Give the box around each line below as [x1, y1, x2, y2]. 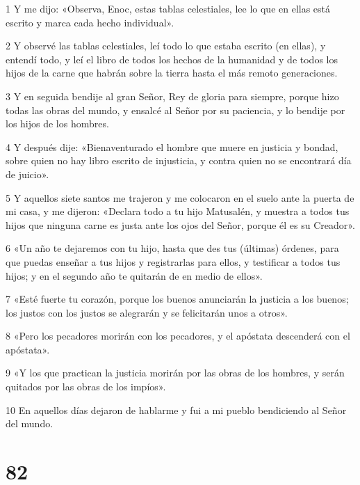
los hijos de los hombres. [6, 116, 109, 131]
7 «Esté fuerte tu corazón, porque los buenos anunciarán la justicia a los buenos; [6, 292, 349, 306]
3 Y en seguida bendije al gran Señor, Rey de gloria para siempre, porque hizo [6, 88, 339, 103]
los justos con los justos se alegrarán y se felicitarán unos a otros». [6, 305, 288, 319]
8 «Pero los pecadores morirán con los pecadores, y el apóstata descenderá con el [6, 328, 350, 343]
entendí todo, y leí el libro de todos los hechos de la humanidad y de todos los [6, 51, 338, 66]
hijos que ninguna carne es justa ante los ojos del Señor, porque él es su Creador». [6, 217, 355, 232]
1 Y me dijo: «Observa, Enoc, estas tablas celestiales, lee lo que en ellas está [6, 1, 331, 15]
